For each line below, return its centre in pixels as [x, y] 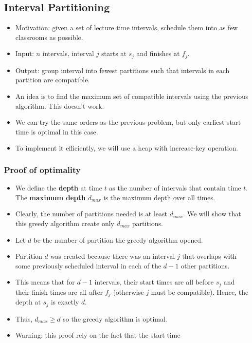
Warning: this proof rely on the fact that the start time [98, 335]
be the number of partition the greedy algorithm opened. [118, 239]
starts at [114, 53]
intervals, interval [68, 53]
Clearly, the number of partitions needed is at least [91, 214]
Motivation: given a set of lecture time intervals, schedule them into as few [126, 28]
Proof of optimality [42, 169]
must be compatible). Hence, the [200, 292]
